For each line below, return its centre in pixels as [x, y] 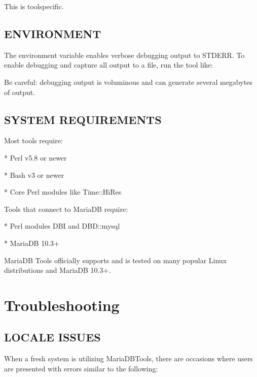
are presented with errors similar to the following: [81, 368]
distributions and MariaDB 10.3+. [58, 270]
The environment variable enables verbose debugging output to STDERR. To [124, 55]
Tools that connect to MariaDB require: [66, 209]
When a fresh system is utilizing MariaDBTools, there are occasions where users [128, 358]
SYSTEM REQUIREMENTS [83, 119]
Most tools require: [33, 140]
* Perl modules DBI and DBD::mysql [62, 226]
